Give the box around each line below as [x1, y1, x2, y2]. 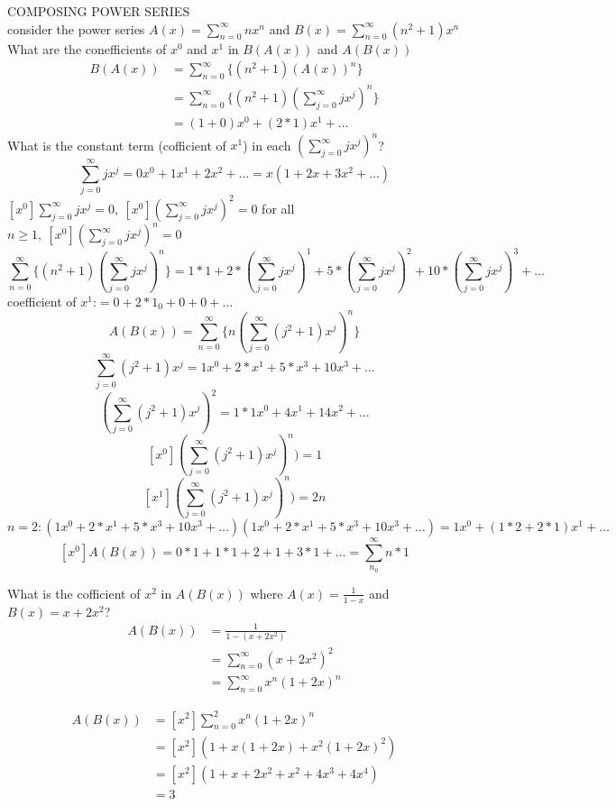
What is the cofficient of [7, 583, 141, 602]
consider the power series [7, 19, 145, 38]
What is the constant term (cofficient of [7, 135, 226, 154]
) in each [243, 135, 291, 154]
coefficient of [7, 291, 77, 310]
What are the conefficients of [7, 39, 167, 58]
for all [262, 198, 295, 217]
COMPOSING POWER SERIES [7, 2, 190, 20]
